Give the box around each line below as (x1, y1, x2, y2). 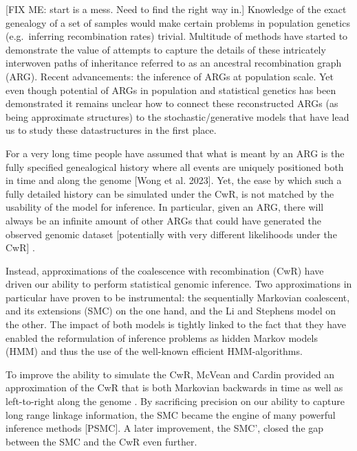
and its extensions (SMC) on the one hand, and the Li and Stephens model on (6, 303, 336, 318)
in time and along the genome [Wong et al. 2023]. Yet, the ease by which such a (6, 173, 342, 187)
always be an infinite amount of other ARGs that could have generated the (6, 213, 322, 227)
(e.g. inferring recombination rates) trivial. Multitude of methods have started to (6, 29, 348, 43)
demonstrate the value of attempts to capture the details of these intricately (6, 42, 326, 56)
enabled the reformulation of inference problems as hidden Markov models (6, 330, 318, 345)
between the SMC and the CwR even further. (6, 434, 197, 448)
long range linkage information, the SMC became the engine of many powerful (6, 407, 336, 421)
